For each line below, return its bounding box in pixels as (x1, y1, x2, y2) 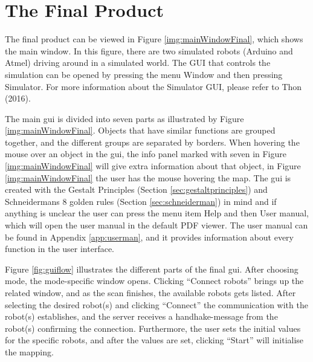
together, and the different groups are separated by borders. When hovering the (5, 135, 300, 148)
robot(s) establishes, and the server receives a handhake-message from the (5, 310, 278, 323)
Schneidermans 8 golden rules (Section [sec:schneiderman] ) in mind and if (5, 195, 277, 207)
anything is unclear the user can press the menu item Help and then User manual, (5, 207, 309, 219)
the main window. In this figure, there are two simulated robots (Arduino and (5, 44, 293, 57)
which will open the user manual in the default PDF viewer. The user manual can (5, 219, 308, 231)
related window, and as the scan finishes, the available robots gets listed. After (5, 286, 296, 299)
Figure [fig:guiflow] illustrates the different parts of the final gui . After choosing (5, 262, 298, 275)
